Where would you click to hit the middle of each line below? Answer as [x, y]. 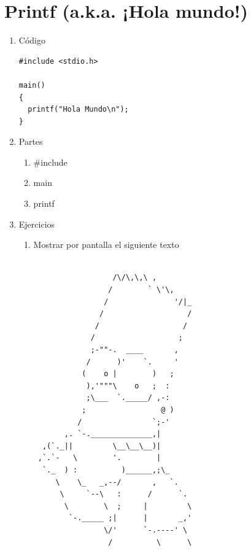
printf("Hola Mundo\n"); [78, 110]
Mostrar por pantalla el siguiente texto [106, 245]
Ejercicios [37, 224]
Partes [31, 141]
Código [32, 40]
